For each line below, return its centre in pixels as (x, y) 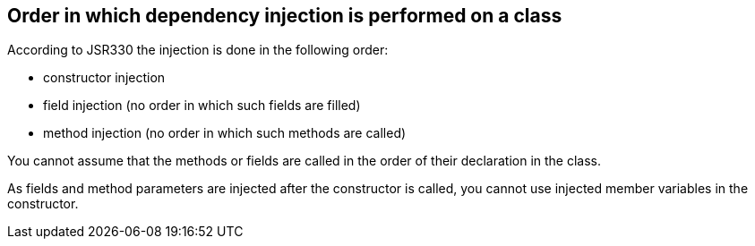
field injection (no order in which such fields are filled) (202, 106)
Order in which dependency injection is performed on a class (285, 16)
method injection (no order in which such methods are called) (225, 133)
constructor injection (104, 78)
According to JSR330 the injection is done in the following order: (198, 50)
